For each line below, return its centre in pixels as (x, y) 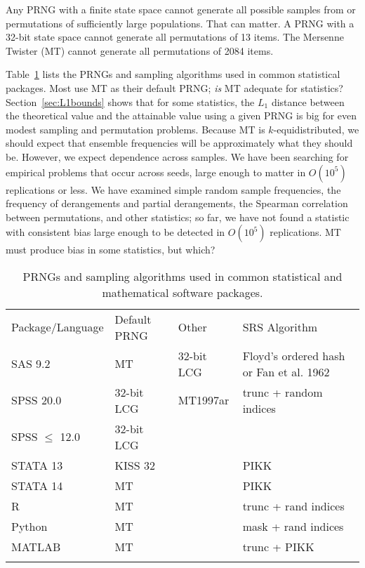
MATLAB (36, 546)
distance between (308, 101)
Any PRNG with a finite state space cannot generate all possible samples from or (181, 9)
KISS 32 (135, 465)
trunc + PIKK (278, 546)
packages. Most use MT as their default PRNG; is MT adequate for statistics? (174, 87)
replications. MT (305, 232)
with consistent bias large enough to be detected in (115, 232)
